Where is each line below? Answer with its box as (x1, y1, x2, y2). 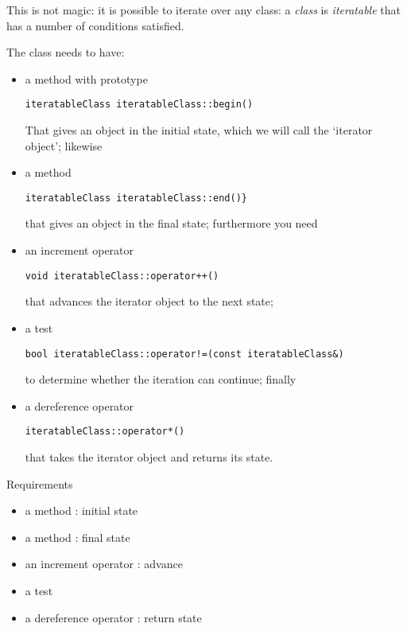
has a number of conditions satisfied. (6, 17, 184, 33)
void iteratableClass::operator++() (25, 270, 219, 282)
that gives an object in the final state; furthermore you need (25, 215, 318, 232)
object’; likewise (25, 137, 103, 154)
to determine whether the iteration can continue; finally (25, 371, 297, 388)
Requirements (6, 475, 73, 492)
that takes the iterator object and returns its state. (25, 449, 273, 465)
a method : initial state (25, 502, 138, 519)
